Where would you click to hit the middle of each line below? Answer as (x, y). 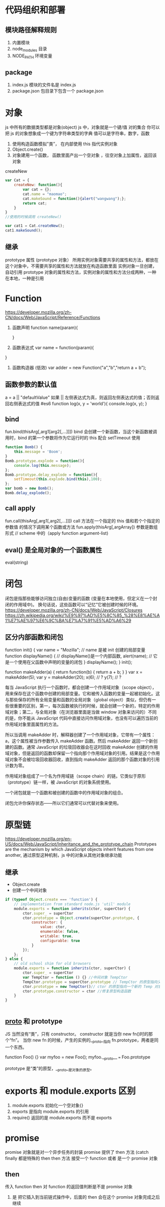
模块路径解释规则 (31, 30)
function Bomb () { (24, 447)
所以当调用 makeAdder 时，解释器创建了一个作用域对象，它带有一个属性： (80, 735)
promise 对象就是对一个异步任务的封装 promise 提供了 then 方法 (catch (77, 1152)
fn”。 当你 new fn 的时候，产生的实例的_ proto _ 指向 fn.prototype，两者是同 (85, 1041)
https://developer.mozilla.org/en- (39, 839)
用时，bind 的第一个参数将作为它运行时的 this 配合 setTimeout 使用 (73, 438)
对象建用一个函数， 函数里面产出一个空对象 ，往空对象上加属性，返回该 (84, 155)
